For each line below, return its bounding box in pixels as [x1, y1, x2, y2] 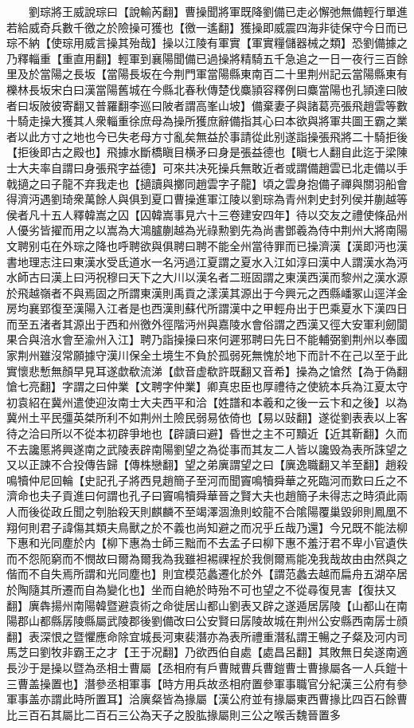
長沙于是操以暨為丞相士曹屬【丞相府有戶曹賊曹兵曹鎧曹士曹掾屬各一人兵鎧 [6, 659, 396, 675]
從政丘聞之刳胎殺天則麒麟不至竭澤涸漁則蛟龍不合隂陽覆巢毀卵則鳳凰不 [39, 503, 408, 519]
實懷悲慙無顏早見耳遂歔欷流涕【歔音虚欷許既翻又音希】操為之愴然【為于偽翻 [6, 362, 408, 379]
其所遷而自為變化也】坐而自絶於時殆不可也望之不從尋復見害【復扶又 [39, 580, 396, 597]
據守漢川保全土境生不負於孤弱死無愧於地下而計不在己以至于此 [84, 347, 408, 364]
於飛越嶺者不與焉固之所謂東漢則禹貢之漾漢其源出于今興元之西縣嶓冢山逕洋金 [6, 284, 408, 301]
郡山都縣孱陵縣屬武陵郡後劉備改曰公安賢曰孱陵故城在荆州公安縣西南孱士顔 [17, 612, 408, 629]
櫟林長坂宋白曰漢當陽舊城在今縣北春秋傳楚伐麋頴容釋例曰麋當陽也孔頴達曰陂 [6, 81, 408, 97]
